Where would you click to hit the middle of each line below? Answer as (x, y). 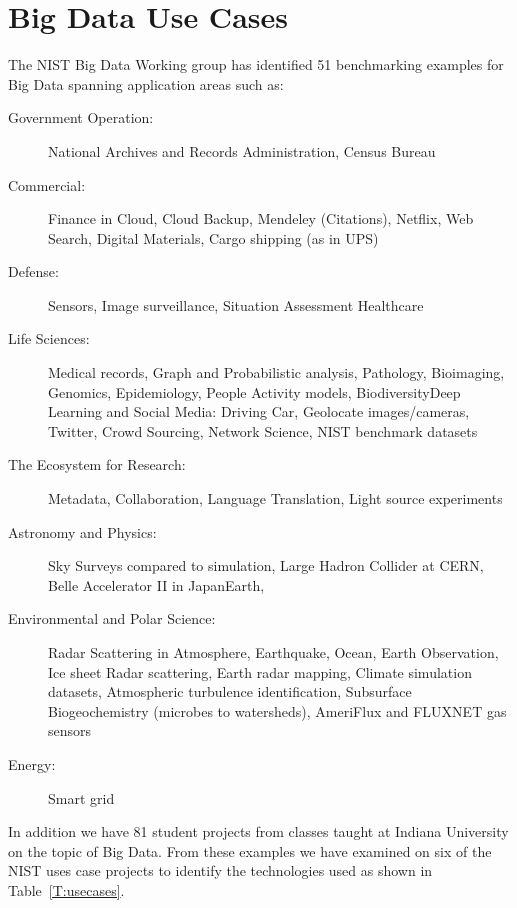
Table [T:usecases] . (66, 889)
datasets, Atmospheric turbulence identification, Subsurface (230, 691)
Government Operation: (81, 117)
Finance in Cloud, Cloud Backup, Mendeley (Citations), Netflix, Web (261, 218)
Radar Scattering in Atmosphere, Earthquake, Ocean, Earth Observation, (273, 652)
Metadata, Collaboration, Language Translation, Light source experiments (275, 498)
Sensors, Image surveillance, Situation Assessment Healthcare (236, 304)
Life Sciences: (49, 338)
